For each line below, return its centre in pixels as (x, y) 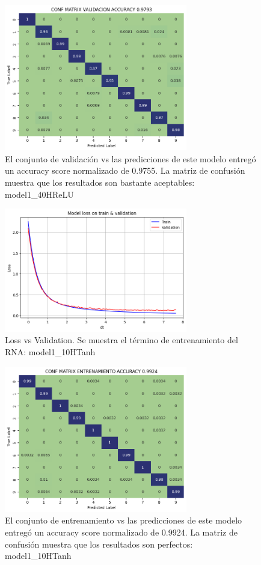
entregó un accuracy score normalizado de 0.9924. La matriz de (121, 532)
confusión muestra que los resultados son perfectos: (99, 544)
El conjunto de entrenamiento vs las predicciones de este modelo (124, 520)
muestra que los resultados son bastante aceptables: (100, 182)
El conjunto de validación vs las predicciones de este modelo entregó (130, 158)
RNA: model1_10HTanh (50, 352)
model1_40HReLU (39, 194)
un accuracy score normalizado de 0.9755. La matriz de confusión (125, 170)
